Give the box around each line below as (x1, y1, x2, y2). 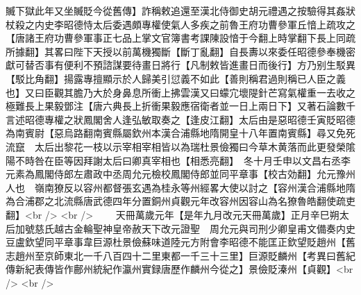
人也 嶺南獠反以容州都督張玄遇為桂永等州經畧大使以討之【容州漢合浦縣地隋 (6, 180, 355, 194)
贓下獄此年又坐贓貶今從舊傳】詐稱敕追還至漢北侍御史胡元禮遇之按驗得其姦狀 (6, 3, 355, 17)
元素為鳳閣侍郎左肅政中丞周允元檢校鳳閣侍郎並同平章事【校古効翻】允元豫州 (6, 167, 355, 181)
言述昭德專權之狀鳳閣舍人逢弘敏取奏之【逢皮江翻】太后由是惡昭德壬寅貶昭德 (6, 112, 355, 126)
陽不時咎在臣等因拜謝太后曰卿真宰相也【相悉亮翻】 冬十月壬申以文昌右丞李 (6, 153, 351, 167)
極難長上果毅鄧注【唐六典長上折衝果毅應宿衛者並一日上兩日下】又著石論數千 (6, 99, 355, 113)
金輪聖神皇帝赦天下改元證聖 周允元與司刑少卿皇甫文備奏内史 (73, 221, 355, 235)
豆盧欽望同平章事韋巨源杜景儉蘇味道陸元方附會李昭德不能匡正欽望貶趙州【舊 (6, 235, 355, 249)
